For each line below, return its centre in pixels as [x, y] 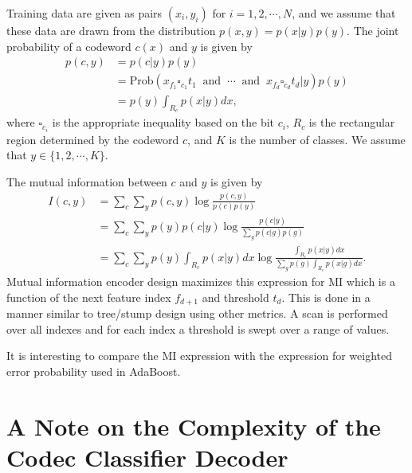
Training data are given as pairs [84, 13]
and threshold [235, 297]
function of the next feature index [89, 297]
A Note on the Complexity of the [194, 426]
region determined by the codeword [93, 139]
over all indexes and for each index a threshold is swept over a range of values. [198, 328]
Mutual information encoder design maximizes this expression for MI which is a [201, 281]
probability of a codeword [69, 46]
